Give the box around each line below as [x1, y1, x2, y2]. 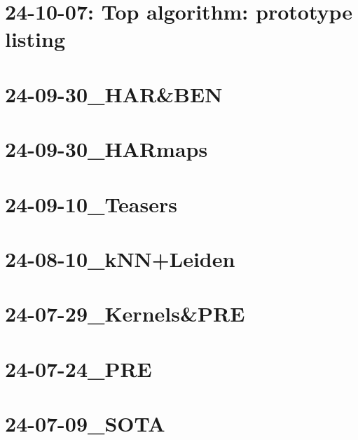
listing [5, 25, 66, 53]
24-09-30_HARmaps [5, 135, 208, 163]
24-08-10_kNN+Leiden [5, 244, 235, 273]
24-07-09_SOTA [5, 409, 165, 437]
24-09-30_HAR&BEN [5, 79, 223, 108]
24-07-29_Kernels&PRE [5, 299, 245, 328]
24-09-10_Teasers [5, 189, 177, 218]
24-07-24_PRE [5, 354, 152, 383]
